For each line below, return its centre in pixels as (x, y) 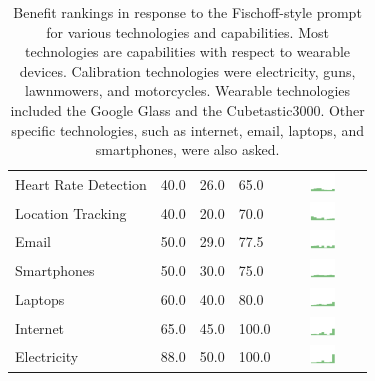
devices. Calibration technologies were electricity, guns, (187, 70)
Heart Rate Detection (81, 183)
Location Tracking (71, 212)
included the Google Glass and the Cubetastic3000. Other (187, 109)
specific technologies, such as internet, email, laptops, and (187, 129)
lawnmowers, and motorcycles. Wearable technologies (188, 90)
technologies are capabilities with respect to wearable (188, 51)
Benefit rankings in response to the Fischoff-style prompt (187, 12)
